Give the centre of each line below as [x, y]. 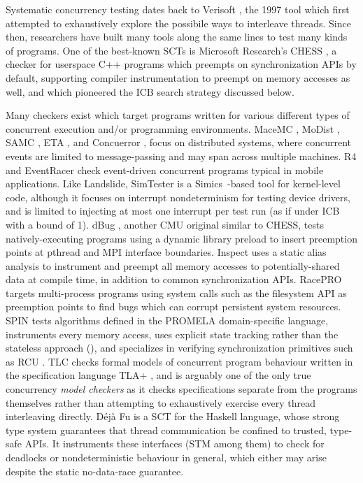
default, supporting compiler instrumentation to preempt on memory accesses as [178, 77]
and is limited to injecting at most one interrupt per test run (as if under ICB [173, 211]
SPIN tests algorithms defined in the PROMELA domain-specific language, [167, 320]
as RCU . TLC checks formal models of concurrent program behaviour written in [179, 361]
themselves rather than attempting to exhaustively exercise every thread [161, 402]
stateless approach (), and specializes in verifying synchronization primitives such [179, 348]
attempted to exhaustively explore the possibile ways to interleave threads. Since [178, 23]
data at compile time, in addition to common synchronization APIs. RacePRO [174, 279]
